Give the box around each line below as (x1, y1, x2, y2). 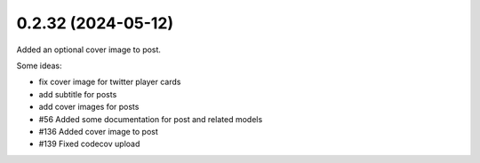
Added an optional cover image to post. (16, 44, 162, 55)
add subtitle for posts (38, 89, 117, 99)
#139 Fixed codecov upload (38, 138, 140, 150)
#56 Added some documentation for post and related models (38, 113, 263, 124)
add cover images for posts (38, 102, 140, 113)
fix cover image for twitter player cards (38, 76, 181, 88)
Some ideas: (16, 60, 62, 71)
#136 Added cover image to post (38, 126, 159, 136)
